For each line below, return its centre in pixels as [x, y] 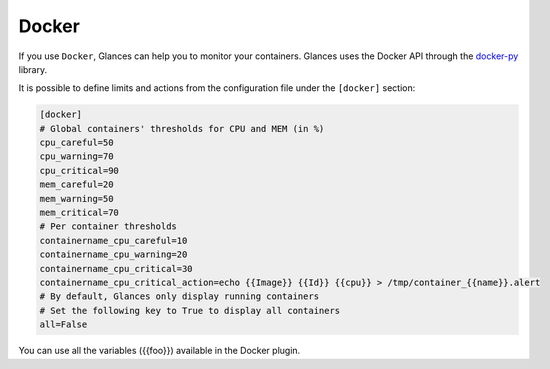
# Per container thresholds [108, 226]
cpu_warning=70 [76, 156]
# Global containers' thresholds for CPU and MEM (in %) [182, 128]
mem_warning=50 [76, 198]
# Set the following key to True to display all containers [190, 310]
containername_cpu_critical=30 [116, 268]
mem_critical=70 [79, 213]
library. [33, 69]
